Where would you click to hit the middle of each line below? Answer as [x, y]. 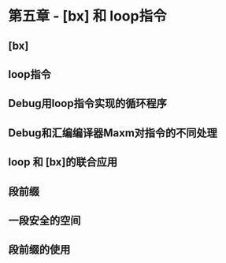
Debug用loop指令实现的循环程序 [87, 104]
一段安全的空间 [44, 220]
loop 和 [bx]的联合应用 [63, 162]
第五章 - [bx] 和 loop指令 [87, 16]
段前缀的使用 [39, 250]
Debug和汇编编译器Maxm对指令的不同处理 [113, 133]
